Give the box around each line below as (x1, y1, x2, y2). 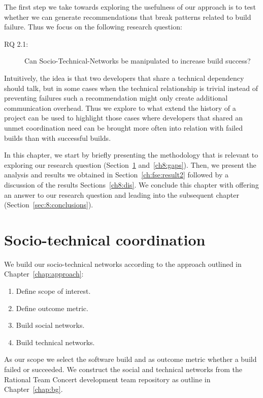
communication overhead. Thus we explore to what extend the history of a (4, 102, 236, 113)
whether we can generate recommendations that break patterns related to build (4, 11, 251, 22)
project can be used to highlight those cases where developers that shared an (4, 112, 243, 123)
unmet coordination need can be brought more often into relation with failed (4, 122, 243, 133)
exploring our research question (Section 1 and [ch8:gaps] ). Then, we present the (4, 159, 256, 170)
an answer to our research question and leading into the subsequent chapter (4, 189, 239, 200)
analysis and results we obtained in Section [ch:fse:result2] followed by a (4, 169, 228, 180)
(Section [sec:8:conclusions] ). (4, 199, 93, 210)
